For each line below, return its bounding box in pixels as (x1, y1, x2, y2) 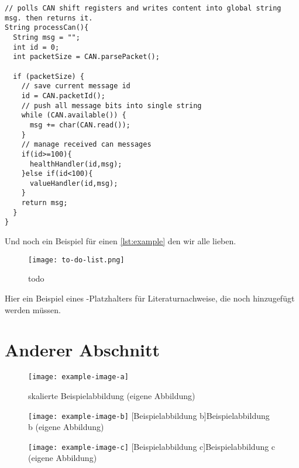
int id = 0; (13, 43, 60, 51)
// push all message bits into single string (21, 101, 202, 110)
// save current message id (21, 82, 130, 91)
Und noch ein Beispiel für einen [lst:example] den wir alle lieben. (5, 235, 236, 247)
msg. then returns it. (5, 13, 93, 22)
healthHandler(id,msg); (29, 160, 122, 168)
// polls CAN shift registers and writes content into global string (5, 4, 281, 12)
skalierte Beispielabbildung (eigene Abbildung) (28, 389, 195, 401)
